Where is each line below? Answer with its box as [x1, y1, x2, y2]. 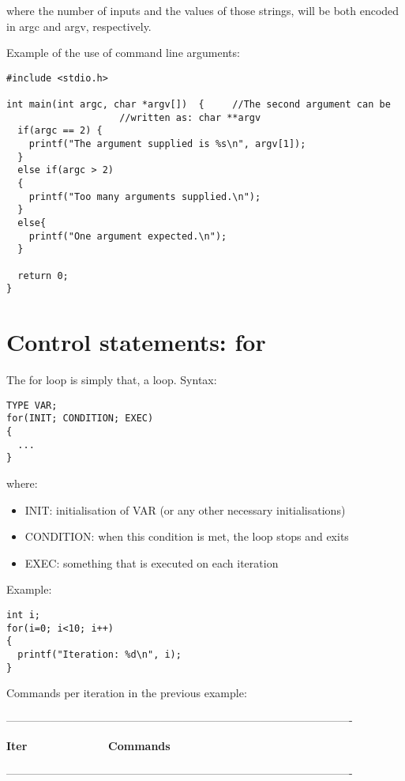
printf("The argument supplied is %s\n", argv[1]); [28, 138, 306, 150]
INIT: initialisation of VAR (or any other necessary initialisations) [24, 501, 346, 518]
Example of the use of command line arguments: [6, 44, 240, 61]
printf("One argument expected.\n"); [28, 230, 227, 242]
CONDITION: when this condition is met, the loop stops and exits [24, 528, 349, 545]
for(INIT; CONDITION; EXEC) [6, 413, 154, 424]
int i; [6, 609, 40, 621]
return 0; [17, 270, 69, 281]
